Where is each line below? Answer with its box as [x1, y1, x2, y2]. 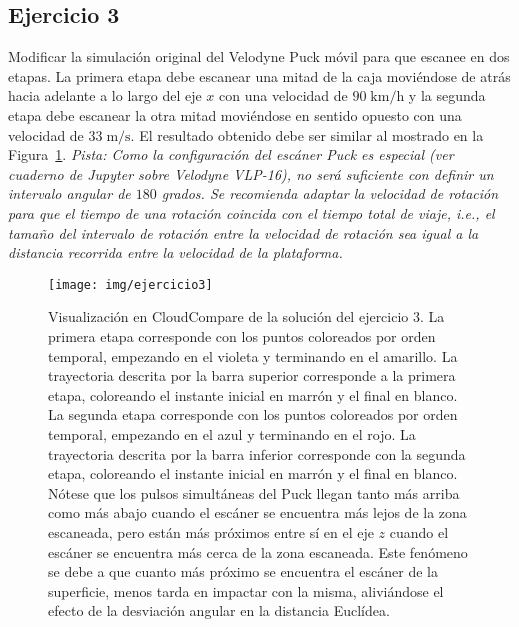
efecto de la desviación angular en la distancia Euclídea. [48, 600, 390, 621]
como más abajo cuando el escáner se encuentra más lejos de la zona [48, 502, 467, 523]
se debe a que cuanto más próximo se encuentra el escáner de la [48, 561, 439, 582]
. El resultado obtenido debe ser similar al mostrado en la [130, 124, 484, 145]
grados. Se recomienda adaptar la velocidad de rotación [161, 183, 499, 204]
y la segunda [408, 85, 486, 106]
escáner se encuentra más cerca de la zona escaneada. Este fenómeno [48, 541, 468, 562]
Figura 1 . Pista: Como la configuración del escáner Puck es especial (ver [8, 144, 454, 165]
